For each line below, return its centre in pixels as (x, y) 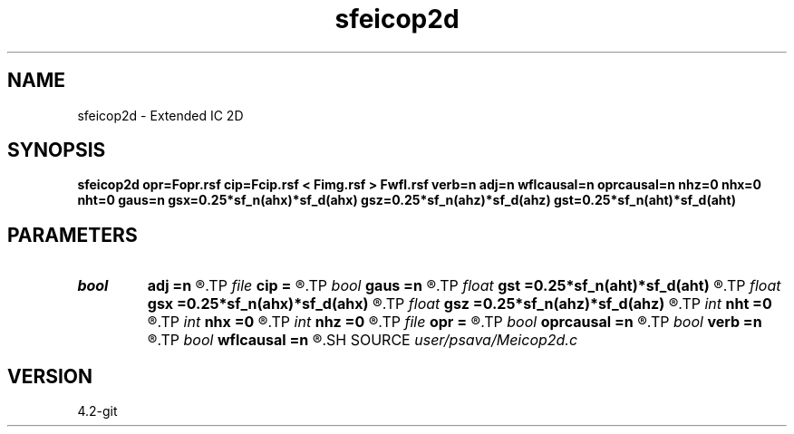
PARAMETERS (73, 235)
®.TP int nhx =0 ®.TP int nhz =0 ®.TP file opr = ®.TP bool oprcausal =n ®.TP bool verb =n (455, 322)
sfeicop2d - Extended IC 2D (160, 115)
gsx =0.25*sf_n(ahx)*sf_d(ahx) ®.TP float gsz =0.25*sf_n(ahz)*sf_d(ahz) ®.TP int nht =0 (460, 304)
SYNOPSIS (57, 150)
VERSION (50, 376)
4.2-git (97, 411)
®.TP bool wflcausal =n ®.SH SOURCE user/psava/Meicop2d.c (363, 340)
